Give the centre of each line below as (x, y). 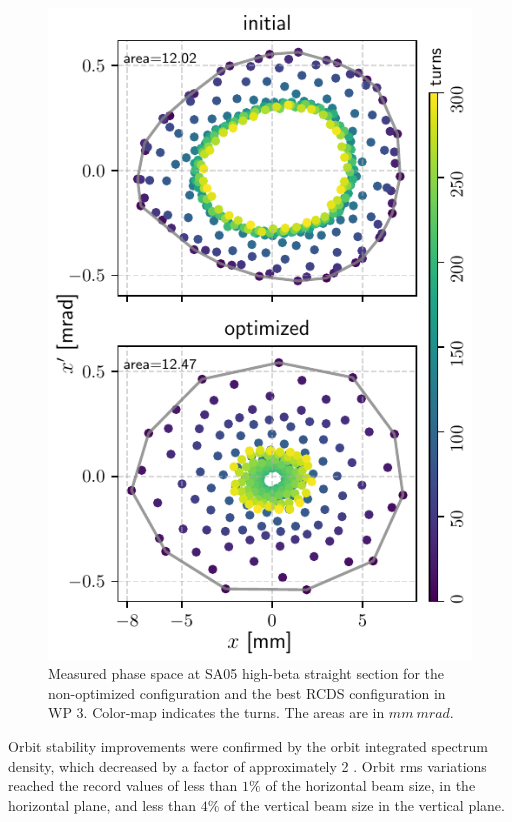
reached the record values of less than (123, 785)
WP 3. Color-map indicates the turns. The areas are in (216, 712)
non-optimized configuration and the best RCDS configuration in (247, 692)
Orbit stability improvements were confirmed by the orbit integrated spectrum (248, 746)
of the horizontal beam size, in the (370, 785)
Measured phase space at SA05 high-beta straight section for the (246, 673)
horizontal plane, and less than (102, 804)
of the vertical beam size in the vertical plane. (364, 804)
